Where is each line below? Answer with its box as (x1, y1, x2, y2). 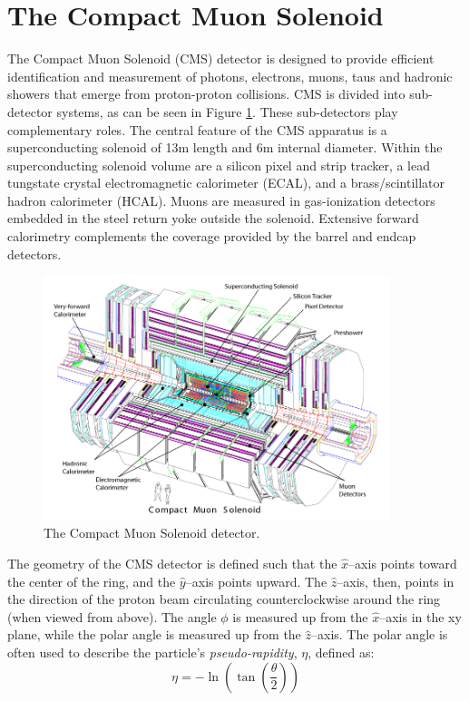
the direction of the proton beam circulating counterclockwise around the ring (7, 589, 441, 609)
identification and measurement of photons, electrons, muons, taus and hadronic (7, 66, 453, 85)
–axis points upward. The (185, 571, 327, 590)
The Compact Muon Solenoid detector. (44, 523, 260, 542)
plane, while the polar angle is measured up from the (7, 625, 301, 644)
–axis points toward (348, 554, 457, 573)
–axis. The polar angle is (311, 625, 448, 644)
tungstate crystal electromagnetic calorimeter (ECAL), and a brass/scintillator (7, 173, 445, 192)
